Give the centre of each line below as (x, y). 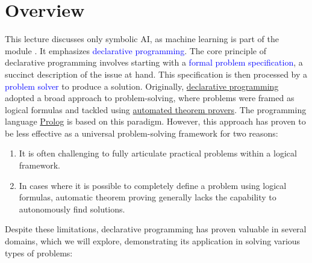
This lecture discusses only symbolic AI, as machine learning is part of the (142, 39)
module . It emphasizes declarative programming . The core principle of (136, 50)
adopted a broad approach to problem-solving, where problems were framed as (150, 98)
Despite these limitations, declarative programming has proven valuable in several (156, 229)
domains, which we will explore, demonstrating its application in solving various (153, 241)
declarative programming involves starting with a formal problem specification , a (154, 62)
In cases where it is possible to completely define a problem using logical (153, 185)
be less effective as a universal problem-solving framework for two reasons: (142, 133)
